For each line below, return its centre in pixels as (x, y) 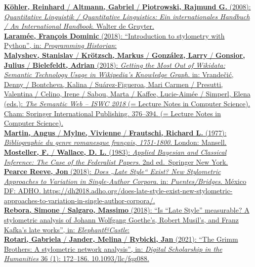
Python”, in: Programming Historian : (61, 45)
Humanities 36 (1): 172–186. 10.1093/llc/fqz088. (77, 258)
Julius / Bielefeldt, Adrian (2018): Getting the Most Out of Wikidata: (115, 65)
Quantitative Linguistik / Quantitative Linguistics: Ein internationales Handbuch (127, 16)
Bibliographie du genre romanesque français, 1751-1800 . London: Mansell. (115, 142)
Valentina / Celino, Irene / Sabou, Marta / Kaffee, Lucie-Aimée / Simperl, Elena (127, 94)
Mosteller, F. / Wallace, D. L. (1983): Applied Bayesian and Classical (115, 152)
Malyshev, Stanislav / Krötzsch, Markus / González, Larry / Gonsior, (125, 55)
